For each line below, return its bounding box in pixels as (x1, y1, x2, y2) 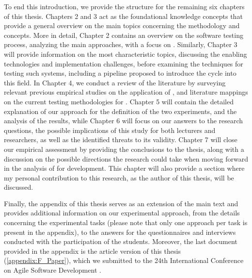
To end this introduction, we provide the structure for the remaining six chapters (4, 1, 245, 11)
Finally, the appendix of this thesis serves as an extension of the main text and (4, 198, 238, 208)
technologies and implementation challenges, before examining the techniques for (4, 58, 243, 68)
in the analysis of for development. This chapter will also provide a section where (4, 163, 245, 173)
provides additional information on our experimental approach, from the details (4, 208, 240, 218)
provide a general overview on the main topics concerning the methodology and (4, 20, 240, 31)
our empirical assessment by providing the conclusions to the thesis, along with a (4, 144, 244, 154)
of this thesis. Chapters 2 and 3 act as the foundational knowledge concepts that (4, 11, 243, 21)
